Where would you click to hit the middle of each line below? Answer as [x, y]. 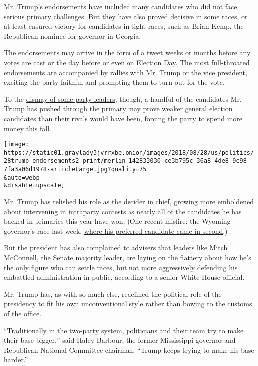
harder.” [16, 359]
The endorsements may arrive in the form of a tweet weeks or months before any [127, 53]
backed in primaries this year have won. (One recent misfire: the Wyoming [117, 221]
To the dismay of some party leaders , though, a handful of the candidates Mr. [123, 98]
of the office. [23, 313]
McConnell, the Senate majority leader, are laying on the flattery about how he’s [128, 258]
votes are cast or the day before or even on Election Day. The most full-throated [127, 62]
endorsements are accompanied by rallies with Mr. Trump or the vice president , [126, 72]
